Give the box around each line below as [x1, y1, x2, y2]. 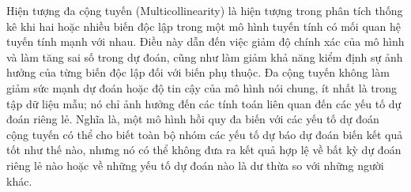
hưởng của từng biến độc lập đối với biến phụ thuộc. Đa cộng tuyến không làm [6, 64, 390, 81]
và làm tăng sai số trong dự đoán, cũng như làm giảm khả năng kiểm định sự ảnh [6, 48, 403, 65]
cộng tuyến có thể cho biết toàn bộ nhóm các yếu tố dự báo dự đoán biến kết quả [6, 126, 403, 142]
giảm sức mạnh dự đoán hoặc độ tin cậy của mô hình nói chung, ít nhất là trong [6, 79, 398, 96]
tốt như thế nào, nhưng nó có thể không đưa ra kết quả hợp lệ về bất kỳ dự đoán [6, 141, 402, 158]
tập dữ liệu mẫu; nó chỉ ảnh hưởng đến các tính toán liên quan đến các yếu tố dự [6, 95, 402, 111]
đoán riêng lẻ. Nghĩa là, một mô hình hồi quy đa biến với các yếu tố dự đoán [6, 111, 379, 127]
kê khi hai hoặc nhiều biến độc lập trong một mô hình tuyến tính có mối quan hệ [6, 17, 402, 34]
